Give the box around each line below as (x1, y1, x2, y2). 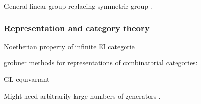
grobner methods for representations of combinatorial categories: (4, 57, 198, 68)
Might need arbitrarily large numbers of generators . (4, 90, 161, 101)
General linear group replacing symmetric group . (4, 1, 152, 11)
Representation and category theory (4, 22, 150, 34)
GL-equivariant (4, 74, 50, 84)
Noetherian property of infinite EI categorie (4, 41, 135, 51)
